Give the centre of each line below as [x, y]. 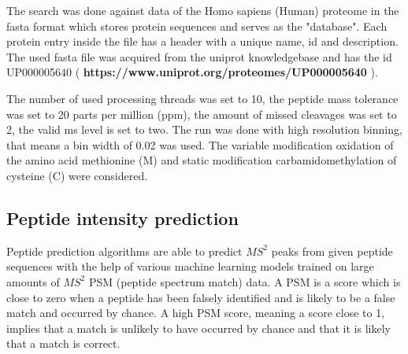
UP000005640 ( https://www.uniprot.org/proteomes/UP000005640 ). [192, 72]
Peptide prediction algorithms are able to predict [124, 251]
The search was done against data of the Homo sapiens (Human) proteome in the [203, 10]
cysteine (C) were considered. [77, 175]
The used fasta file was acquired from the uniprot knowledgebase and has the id [199, 56]
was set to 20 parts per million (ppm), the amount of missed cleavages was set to [202, 114]
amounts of [33, 281]
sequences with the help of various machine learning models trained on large [190, 266]
